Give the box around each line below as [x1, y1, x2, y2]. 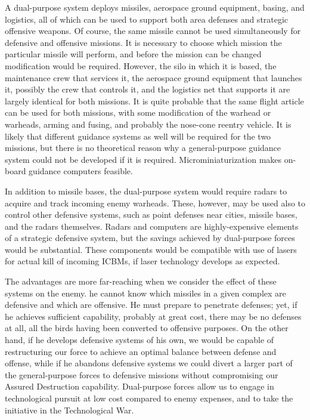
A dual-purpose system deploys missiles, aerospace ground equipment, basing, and [5, 1, 305, 13]
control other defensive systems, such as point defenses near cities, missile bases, [5, 208, 297, 221]
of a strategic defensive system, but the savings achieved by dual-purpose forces [5, 231, 295, 244]
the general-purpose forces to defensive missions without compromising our [5, 368, 278, 381]
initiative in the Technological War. [5, 403, 134, 416]
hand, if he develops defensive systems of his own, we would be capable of [5, 333, 274, 346]
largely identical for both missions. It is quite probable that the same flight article [5, 94, 304, 107]
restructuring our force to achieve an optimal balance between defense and [5, 345, 277, 357]
